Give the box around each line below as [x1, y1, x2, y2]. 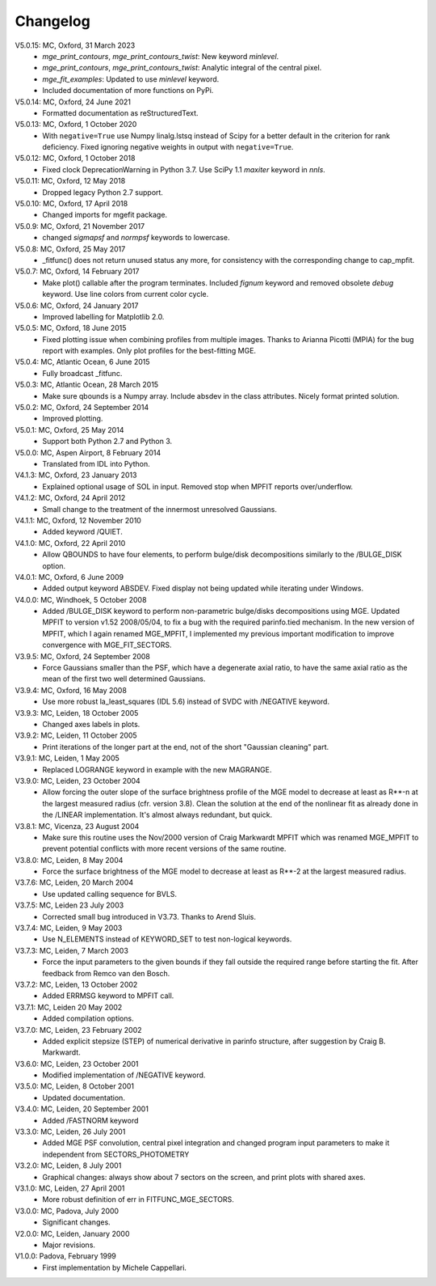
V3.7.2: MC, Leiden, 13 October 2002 [15, 979, 138, 989]
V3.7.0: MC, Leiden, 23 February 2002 [15, 1025, 142, 1034]
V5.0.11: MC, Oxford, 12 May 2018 [15, 176, 126, 186]
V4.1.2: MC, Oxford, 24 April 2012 [15, 493, 126, 503]
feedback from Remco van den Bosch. [42, 968, 170, 978]
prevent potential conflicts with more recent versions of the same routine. [42, 844, 287, 853]
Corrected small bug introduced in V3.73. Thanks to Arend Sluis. [42, 912, 256, 921]
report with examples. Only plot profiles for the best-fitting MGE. [42, 346, 257, 356]
